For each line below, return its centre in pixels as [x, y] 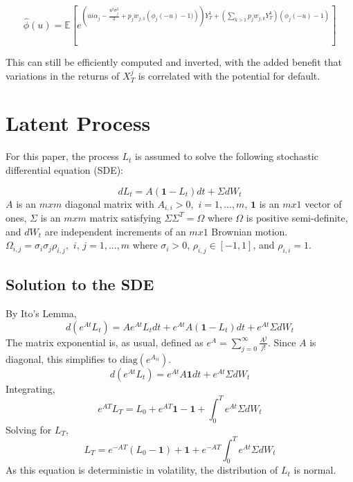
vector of [323, 203]
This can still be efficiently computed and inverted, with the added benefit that [174, 62]
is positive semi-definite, [297, 217]
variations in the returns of [63, 75]
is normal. [315, 470]
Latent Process [78, 123]
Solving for [29, 429]
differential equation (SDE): [65, 169]
